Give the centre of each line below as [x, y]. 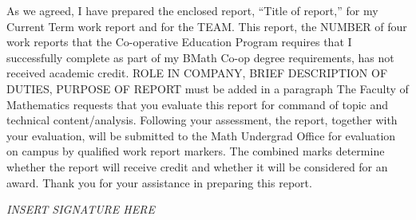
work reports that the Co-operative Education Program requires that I [179, 42]
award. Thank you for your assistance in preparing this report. [159, 182]
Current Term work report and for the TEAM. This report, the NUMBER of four [207, 26]
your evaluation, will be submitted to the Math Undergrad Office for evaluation [201, 135]
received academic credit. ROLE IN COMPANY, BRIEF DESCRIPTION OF [197, 73]
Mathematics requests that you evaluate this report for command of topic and [198, 104]
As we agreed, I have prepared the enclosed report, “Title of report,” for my [192, 10]
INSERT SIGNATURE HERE [81, 209]
